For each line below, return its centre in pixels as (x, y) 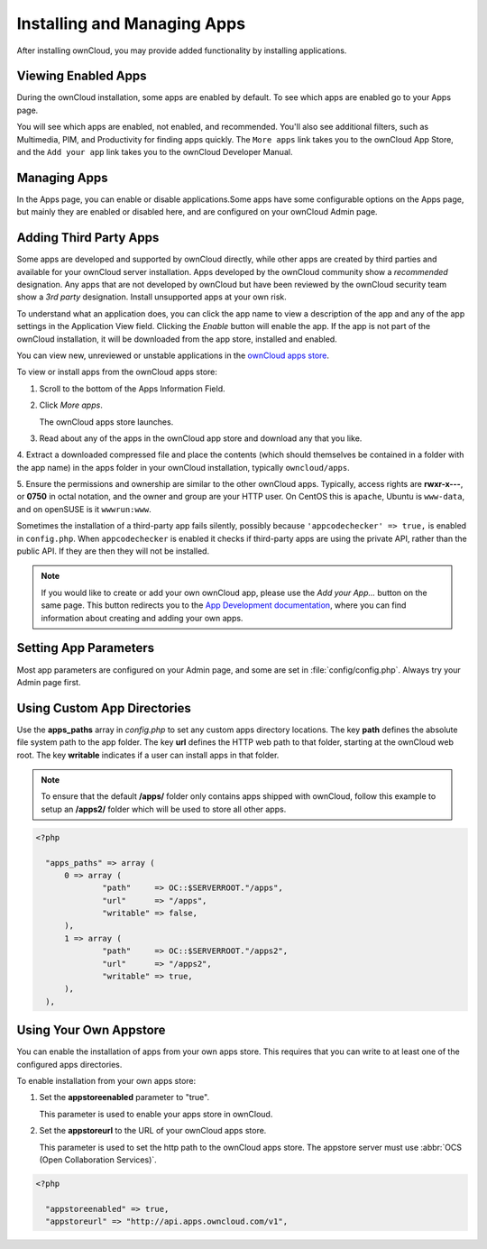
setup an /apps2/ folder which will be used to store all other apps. (164, 809)
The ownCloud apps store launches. (106, 422)
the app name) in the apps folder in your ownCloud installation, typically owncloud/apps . (184, 467)
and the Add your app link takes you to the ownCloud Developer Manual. (155, 152)
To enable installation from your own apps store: (106, 1081)
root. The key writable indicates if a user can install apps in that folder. (148, 755)
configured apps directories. (69, 1064)
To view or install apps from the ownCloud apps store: (117, 372)
